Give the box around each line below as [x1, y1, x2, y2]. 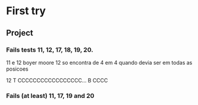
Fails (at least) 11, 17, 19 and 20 [6, 91, 95, 100]
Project [6, 28, 34, 38]
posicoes [6, 65, 28, 72]
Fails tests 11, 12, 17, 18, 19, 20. [6, 46, 93, 54]
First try [6, 4, 46, 18]
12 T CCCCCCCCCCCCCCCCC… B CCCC [6, 77, 108, 84]
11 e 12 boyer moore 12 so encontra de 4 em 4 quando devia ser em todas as [6, 59, 193, 66]
